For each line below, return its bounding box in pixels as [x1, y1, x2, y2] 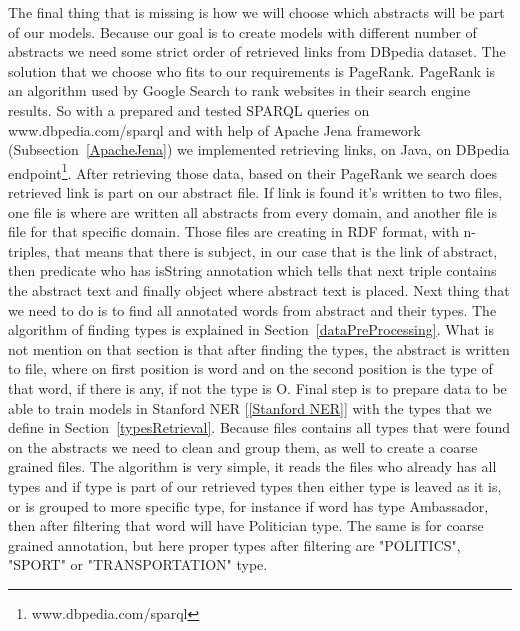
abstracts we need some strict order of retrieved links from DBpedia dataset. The [8, 41, 506, 62]
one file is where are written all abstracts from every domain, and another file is [8, 201, 498, 222]
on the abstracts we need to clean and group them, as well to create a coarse [8, 436, 478, 457]
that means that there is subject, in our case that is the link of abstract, [54, 240, 498, 261]
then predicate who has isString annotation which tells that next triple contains [8, 260, 497, 281]
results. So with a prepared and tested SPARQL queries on [8, 99, 370, 120]
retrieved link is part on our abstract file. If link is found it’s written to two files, [8, 182, 503, 202]
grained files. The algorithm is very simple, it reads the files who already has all [8, 456, 497, 477]
